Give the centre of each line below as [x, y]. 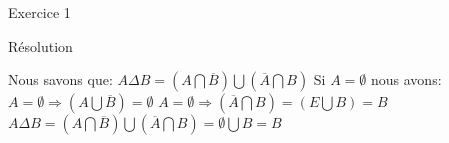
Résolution [40, 45]
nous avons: [406, 79]
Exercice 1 [39, 12]
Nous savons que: [60, 79]
